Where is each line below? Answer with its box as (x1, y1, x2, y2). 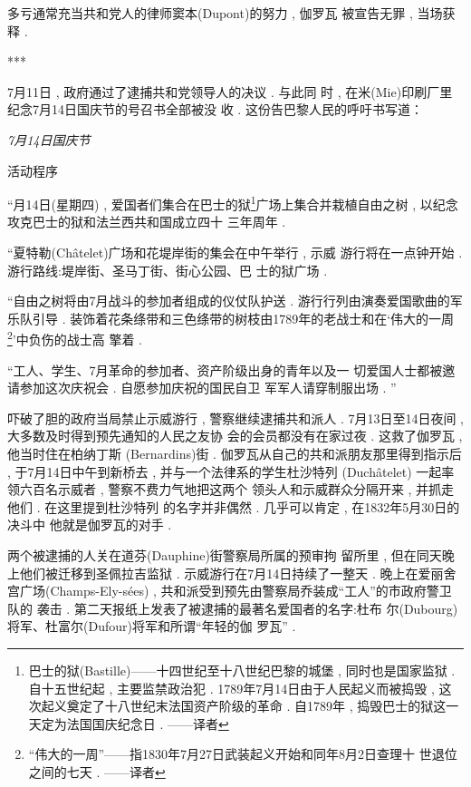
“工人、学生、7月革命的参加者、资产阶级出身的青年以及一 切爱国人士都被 (7, 360, 443, 379)
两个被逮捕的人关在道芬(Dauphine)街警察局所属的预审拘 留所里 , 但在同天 (7, 545, 442, 564)
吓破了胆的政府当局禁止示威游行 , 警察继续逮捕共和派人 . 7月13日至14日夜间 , (7, 408, 464, 427)
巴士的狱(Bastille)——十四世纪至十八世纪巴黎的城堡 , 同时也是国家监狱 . (28, 660, 456, 679)
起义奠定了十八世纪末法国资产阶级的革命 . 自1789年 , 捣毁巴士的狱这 (41, 696, 447, 715)
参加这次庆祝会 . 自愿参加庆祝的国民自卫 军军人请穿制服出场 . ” (19, 378, 397, 397)
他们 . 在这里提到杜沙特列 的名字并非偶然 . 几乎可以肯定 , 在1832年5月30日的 (7, 497, 460, 516)
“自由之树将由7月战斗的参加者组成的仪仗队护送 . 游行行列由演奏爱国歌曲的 (7, 291, 450, 310)
